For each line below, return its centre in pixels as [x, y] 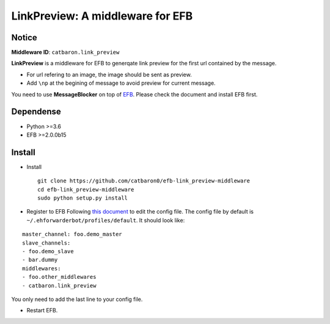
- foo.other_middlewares [59, 277]
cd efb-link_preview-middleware [86, 189]
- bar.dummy [40, 260]
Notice [24, 38]
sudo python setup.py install [83, 198]
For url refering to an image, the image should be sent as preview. [109, 74]
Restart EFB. [42, 311]
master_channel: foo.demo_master [72, 234]
